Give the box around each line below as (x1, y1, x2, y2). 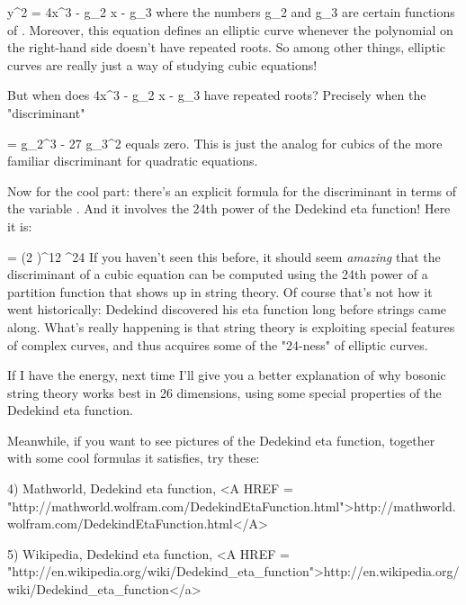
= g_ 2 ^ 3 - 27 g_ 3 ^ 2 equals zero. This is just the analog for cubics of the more (7, 133, 443, 152)
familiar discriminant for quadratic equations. (7, 151, 258, 170)
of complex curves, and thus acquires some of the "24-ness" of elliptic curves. (7, 335, 428, 354)
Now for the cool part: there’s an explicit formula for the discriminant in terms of (7, 181, 457, 200)
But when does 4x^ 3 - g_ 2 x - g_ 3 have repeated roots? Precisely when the (7, 86, 426, 104)
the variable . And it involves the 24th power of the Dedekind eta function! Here (7, 199, 451, 218)
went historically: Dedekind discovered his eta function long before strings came (7, 300, 447, 319)
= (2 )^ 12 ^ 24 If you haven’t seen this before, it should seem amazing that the (7, 247, 441, 266)
